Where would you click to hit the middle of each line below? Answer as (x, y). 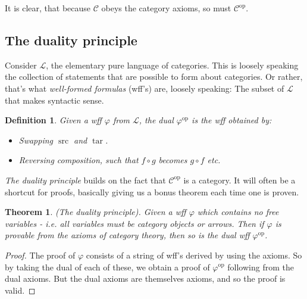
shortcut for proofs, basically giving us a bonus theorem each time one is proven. (152, 191)
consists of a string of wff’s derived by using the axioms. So (194, 255)
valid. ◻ (20, 290)
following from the (261, 267)
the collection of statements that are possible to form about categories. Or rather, (154, 77)
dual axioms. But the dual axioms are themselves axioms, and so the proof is (145, 278)
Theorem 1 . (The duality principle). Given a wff (95, 212)
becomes (173, 160)
